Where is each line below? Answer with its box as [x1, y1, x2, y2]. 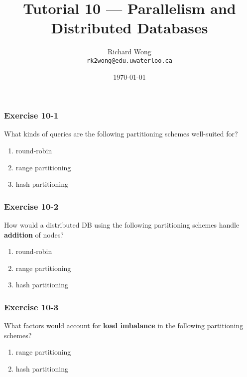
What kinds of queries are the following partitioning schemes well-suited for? [4, 128, 238, 139]
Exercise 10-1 [4, 109, 59, 122]
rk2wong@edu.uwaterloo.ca [87, 57, 172, 64]
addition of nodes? [4, 229, 64, 240]
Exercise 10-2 [4, 200, 59, 212]
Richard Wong [108, 46, 151, 57]
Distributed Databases [51, 17, 208, 38]
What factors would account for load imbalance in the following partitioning [4, 320, 244, 331]
